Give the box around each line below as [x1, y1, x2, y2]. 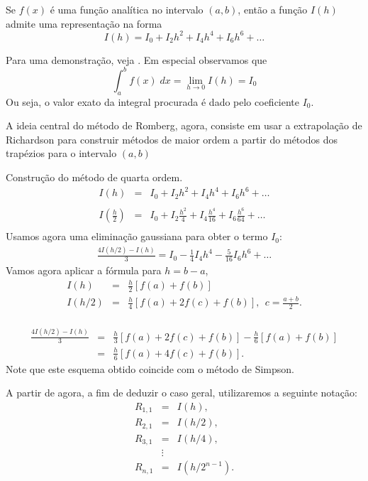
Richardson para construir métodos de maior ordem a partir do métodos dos [6, 131, 338, 146]
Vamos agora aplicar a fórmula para [6, 263, 162, 278]
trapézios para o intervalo [6, 146, 117, 161]
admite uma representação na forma [6, 16, 162, 31]
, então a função [238, 2, 308, 16]
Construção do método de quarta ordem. [6, 169, 183, 184]
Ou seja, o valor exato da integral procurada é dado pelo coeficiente [6, 94, 300, 109]
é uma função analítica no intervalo [50, 2, 203, 16]
